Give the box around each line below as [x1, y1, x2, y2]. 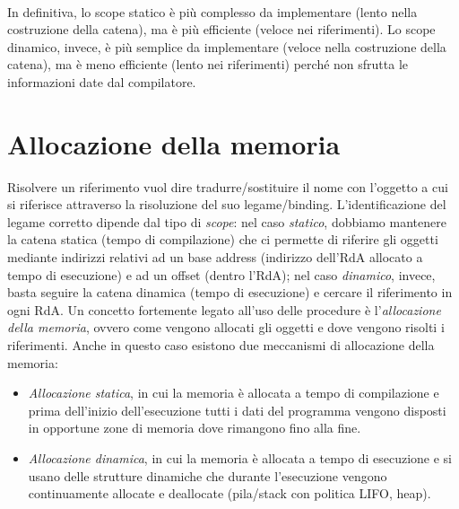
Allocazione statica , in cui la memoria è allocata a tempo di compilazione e [28, 383, 439, 402]
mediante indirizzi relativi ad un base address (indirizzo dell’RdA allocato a [7, 248, 423, 267]
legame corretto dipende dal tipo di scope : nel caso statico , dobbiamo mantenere [7, 212, 446, 231]
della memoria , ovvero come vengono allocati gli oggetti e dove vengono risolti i [7, 318, 445, 337]
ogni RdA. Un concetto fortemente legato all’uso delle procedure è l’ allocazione [7, 300, 441, 319]
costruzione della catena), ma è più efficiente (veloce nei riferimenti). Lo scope [7, 20, 436, 39]
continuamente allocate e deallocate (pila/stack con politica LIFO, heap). [28, 484, 431, 503]
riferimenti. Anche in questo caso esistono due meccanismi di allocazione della [7, 336, 435, 355]
